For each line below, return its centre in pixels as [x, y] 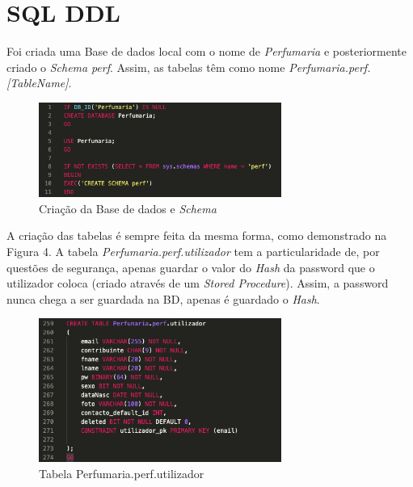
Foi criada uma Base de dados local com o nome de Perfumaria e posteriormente [206, 51]
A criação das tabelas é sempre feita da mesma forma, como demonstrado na [197, 235]
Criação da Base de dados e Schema [128, 208]
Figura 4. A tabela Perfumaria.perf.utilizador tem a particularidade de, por [193, 251]
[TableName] [38, 83]
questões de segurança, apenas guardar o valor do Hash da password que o [191, 267]
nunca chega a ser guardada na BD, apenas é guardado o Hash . [163, 298]
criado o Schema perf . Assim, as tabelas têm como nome [146, 67]
